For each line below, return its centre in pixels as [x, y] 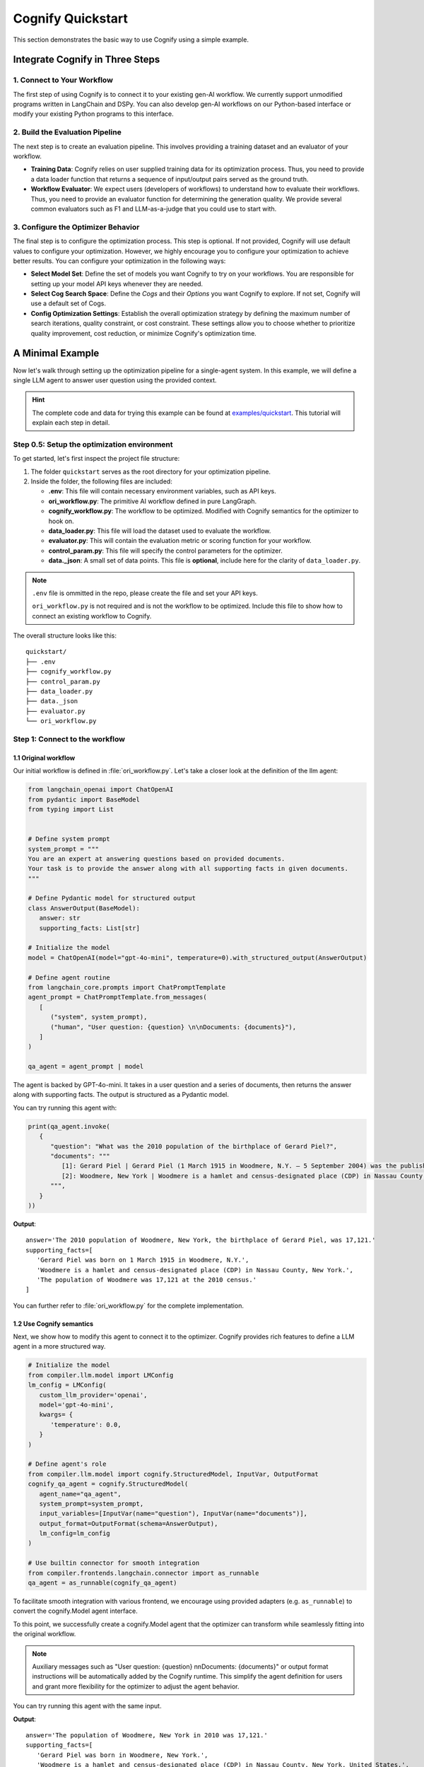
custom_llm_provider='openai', [93, 1395]
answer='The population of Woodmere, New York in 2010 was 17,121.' [147, 1735]
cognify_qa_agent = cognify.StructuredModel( [108, 1484]
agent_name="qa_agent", [80, 1494]
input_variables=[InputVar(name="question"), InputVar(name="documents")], [173, 1514]
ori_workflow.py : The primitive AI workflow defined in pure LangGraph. [153, 501]
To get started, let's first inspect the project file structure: [96, 459]
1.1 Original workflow [44, 758]
